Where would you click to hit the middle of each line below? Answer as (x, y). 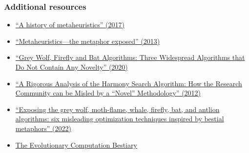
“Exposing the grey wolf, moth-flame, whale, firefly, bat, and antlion (117, 109)
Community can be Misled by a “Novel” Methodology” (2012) (108, 93)
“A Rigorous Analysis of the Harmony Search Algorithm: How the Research (129, 83)
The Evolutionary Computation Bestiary (76, 144)
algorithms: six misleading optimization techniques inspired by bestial (120, 119)
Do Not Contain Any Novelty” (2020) (72, 67)
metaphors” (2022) (43, 128)
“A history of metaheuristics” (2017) (70, 25)
